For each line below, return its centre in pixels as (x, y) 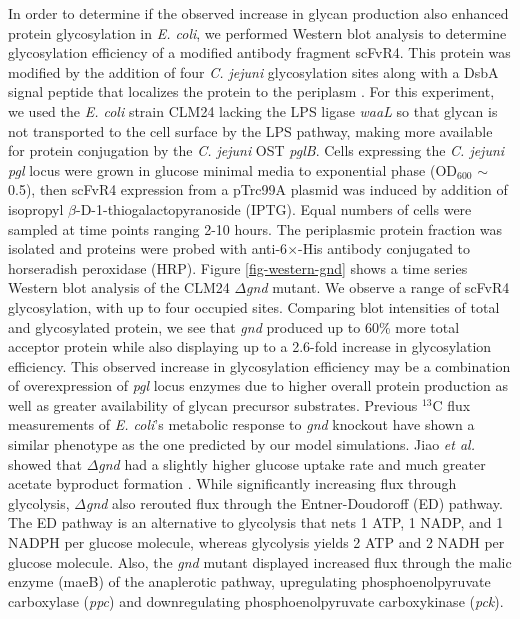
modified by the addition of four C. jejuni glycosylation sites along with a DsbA (253, 71)
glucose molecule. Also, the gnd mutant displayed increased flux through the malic (260, 561)
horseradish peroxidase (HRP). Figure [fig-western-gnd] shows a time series (238, 267)
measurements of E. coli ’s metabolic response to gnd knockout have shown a (241, 424)
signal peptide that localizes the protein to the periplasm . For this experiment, (251, 91)
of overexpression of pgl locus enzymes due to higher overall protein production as (258, 385)
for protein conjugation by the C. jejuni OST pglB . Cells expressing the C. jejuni (256, 150)
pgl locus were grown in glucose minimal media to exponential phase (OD (232, 169)
